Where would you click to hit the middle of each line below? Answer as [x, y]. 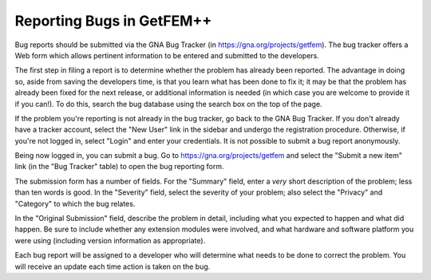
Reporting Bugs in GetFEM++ [113, 21]
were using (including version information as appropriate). [110, 240]
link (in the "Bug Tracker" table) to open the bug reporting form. [119, 167]
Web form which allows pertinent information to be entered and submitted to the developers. [167, 55]
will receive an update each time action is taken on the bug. [113, 266]
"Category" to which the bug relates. [75, 203]
